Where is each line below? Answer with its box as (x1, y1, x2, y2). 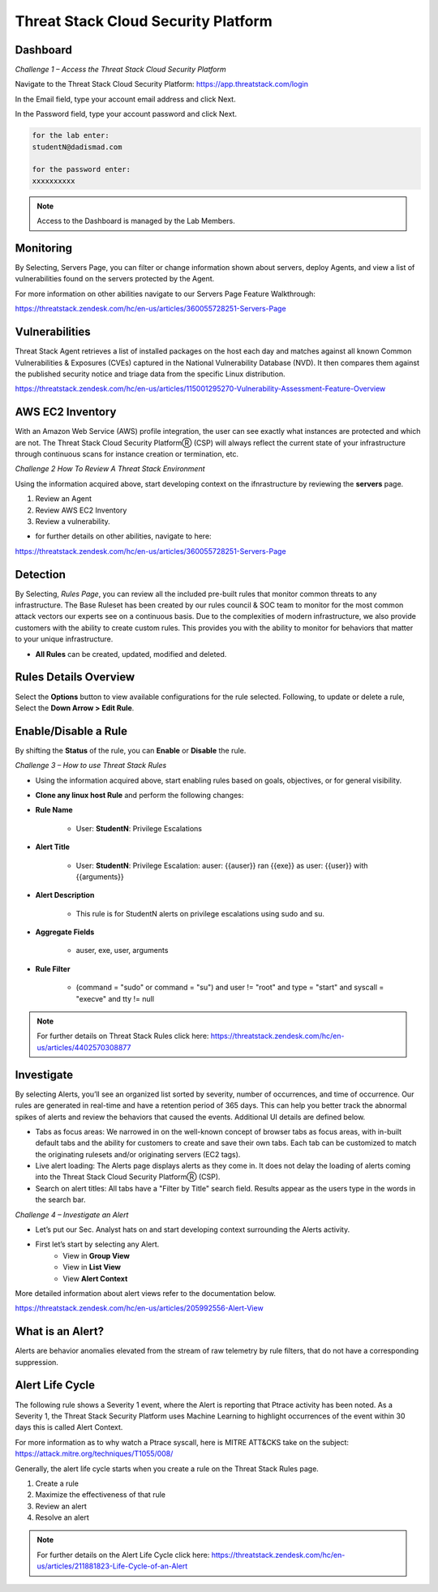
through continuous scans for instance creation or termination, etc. (15, 449, 239, 458)
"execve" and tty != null (75, 993, 154, 1003)
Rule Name (35, 805, 73, 815)
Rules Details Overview (15, 670, 135, 684)
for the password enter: (32, 165, 131, 174)
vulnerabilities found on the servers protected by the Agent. (15, 274, 215, 284)
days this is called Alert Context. (15, 1423, 123, 1432)
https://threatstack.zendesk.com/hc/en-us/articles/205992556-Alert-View (15, 1303, 264, 1313)
